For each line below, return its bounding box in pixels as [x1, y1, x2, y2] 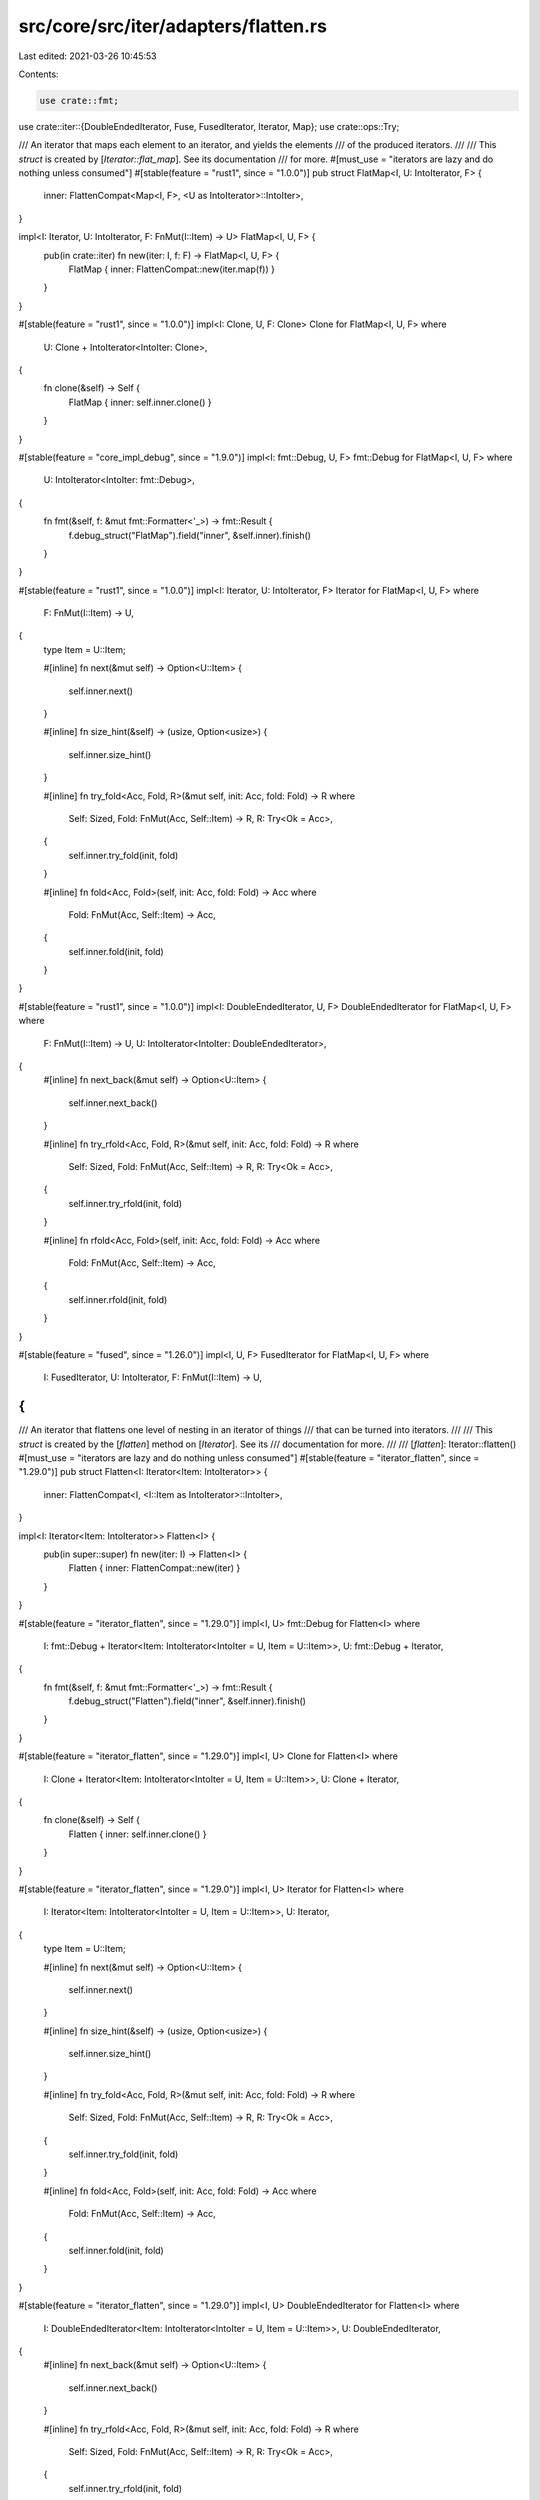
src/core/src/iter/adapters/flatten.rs [18, 15, 327, 37]
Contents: [18, 68, 59, 80]
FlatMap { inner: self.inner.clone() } [68, 396, 212, 408]
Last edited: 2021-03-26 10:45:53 [18, 50, 157, 62]
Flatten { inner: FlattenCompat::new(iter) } [68, 1562, 241, 1574]
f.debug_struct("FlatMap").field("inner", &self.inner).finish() [68, 529, 312, 541]
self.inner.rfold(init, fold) [68, 1293, 168, 1305]
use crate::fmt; [39, 95, 120, 106]
